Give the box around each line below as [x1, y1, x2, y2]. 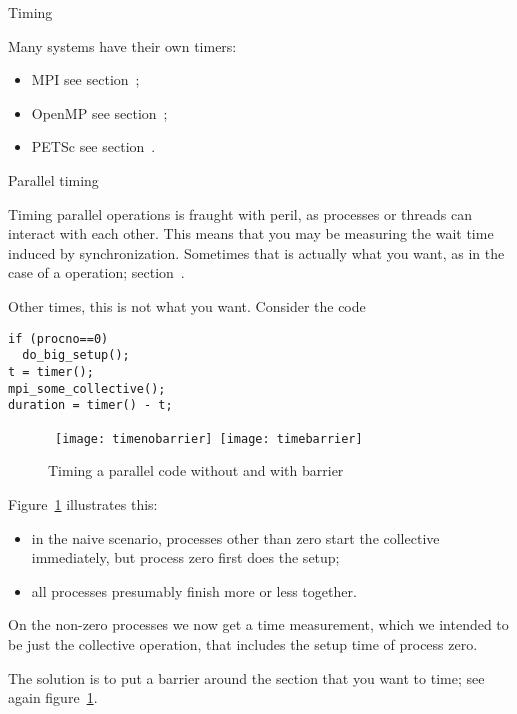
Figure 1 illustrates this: [8, 494, 158, 515]
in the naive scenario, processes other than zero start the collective [31, 527, 440, 548]
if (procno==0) [8, 331, 109, 346]
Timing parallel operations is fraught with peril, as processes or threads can [8, 203, 472, 224]
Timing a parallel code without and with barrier [48, 460, 344, 481]
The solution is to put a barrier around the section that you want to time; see [8, 667, 485, 688]
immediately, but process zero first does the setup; [31, 547, 340, 568]
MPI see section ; [31, 69, 140, 90]
